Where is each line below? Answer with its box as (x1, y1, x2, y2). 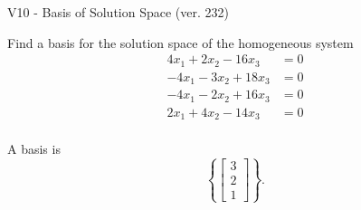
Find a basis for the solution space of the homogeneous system (7, 33, 354, 52)
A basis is (7, 139, 61, 158)
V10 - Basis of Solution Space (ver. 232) (7, 3, 229, 21)
